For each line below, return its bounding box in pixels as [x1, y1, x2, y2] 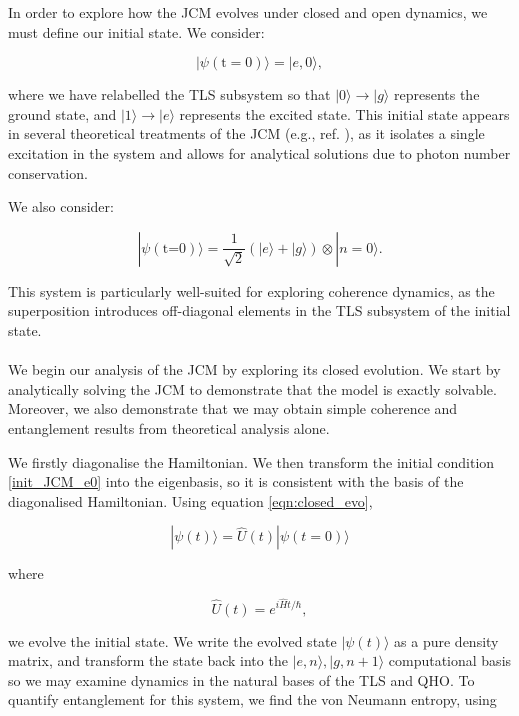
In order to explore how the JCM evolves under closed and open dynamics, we [8, 2, 488, 22]
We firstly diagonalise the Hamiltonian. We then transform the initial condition [8, 451, 495, 472]
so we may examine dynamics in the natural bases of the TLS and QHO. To [8, 669, 475, 690]
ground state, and [8, 103, 117, 124]
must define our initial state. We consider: [8, 21, 265, 42]
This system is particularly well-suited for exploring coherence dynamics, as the [8, 280, 495, 301]
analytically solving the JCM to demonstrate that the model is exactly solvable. [8, 378, 497, 399]
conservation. [8, 162, 88, 183]
